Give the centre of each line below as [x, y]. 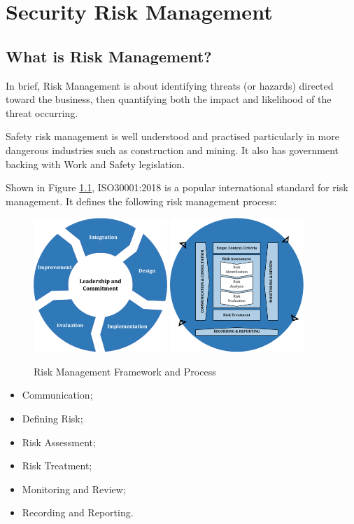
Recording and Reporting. [78, 512]
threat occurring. [42, 112]
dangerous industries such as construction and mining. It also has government [172, 150]
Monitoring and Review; [74, 489]
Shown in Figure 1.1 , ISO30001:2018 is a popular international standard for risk [177, 187]
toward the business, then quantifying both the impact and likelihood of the [169, 99]
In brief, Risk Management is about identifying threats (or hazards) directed [170, 85]
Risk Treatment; [57, 466]
